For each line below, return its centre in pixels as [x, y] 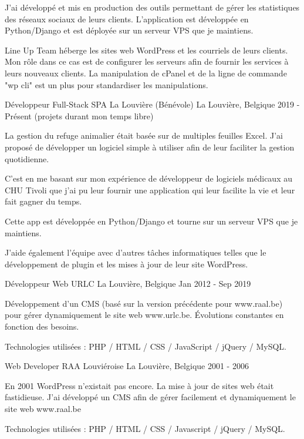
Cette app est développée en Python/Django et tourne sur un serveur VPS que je [151, 221]
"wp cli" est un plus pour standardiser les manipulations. [107, 84]
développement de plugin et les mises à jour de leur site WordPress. [126, 264]
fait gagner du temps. [43, 201]
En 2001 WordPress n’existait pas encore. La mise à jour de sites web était [139, 385]
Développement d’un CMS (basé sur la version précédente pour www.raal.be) [144, 303]
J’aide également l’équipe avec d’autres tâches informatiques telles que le [136, 252]
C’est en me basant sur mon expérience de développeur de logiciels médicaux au [148, 178]
